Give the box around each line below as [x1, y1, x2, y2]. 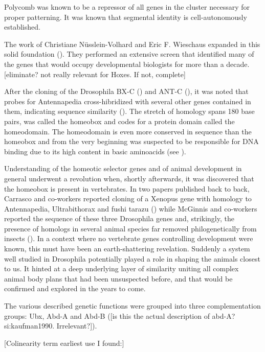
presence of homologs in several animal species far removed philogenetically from [4, 223, 257, 233]
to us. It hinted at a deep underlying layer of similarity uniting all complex [4, 263, 239, 274]
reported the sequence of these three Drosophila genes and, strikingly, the [4, 213, 234, 224]
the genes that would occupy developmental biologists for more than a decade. [4, 58, 250, 69]
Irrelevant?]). [56, 320, 97, 331]
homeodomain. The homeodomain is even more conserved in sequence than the [4, 126, 252, 136]
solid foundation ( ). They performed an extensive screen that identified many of [4, 49, 254, 59]
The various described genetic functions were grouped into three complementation [4, 300, 261, 311]
